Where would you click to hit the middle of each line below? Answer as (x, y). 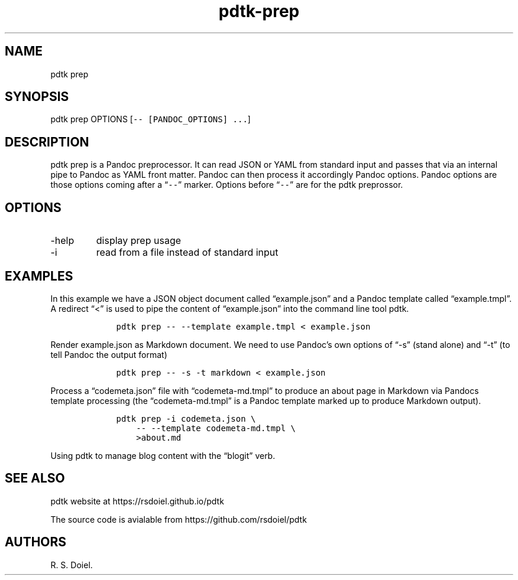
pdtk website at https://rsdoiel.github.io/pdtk (137, 501)
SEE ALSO (35, 478)
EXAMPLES (39, 276)
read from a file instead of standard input (187, 252)
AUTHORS (36, 542)
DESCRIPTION (47, 142)
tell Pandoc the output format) (109, 354)
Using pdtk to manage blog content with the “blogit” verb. (163, 455)
